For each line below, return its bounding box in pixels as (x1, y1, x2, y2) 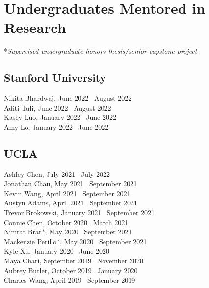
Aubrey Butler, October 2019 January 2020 (4, 265, 138, 275)
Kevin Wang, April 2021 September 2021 (4, 188, 131, 198)
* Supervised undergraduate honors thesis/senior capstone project (4, 46, 197, 56)
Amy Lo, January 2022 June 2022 (4, 121, 109, 132)
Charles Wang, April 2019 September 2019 (4, 275, 135, 285)
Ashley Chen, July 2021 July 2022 (4, 169, 110, 179)
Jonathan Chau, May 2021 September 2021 (4, 178, 137, 189)
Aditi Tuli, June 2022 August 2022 (4, 102, 111, 113)
